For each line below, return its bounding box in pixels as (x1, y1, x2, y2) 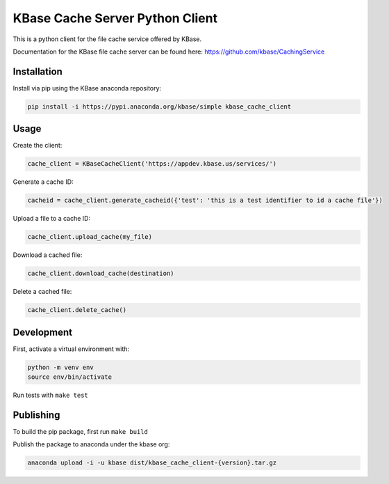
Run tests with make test (13, 391, 88, 400)
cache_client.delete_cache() (27, 306, 127, 314)
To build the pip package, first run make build (13, 427, 149, 435)
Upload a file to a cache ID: (13, 214, 90, 223)
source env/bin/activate (27, 373, 113, 381)
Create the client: (13, 141, 63, 150)
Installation (13, 65, 63, 77)
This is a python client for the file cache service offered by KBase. (13, 35, 202, 43)
